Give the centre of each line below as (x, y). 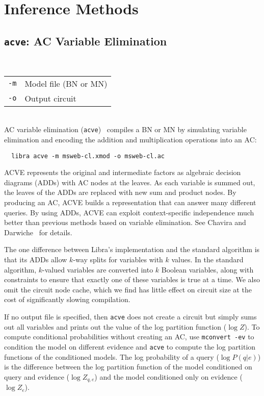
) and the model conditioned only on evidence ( (168, 376)
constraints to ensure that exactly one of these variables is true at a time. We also (132, 279)
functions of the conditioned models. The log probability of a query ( (112, 356)
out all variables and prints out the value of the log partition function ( (115, 326)
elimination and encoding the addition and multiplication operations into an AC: (130, 139)
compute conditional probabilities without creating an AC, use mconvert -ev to (129, 337)
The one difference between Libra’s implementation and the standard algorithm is (132, 249)
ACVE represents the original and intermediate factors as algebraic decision (123, 172)
